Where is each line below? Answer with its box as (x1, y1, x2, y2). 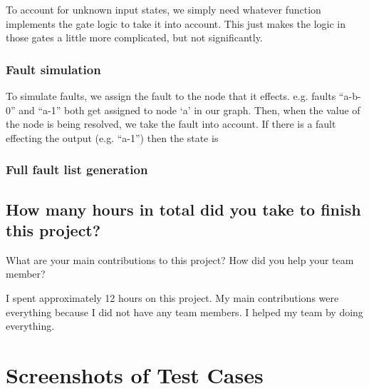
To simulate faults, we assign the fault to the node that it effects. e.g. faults (6, 89, 336, 103)
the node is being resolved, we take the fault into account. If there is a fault (6, 116, 336, 131)
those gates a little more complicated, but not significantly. (6, 30, 263, 45)
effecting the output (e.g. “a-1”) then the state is (6, 130, 219, 145)
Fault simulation (6, 60, 101, 78)
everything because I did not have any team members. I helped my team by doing (6, 304, 363, 319)
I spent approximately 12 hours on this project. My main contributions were (6, 291, 339, 305)
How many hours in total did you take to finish (6, 198, 361, 220)
